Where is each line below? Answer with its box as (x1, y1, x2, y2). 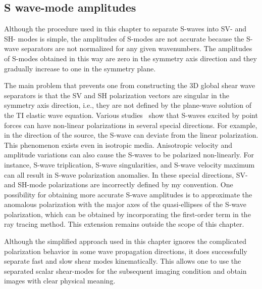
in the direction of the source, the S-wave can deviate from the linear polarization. (4, 130, 258, 140)
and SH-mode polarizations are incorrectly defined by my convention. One (4, 179, 233, 190)
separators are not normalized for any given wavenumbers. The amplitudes (21, 43, 252, 54)
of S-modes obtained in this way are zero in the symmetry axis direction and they (4, 53, 257, 63)
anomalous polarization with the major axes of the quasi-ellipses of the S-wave (4, 199, 246, 210)
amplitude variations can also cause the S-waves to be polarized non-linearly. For (4, 149, 254, 160)
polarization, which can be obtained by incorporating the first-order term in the (4, 209, 251, 219)
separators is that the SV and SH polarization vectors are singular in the (4, 90, 229, 100)
